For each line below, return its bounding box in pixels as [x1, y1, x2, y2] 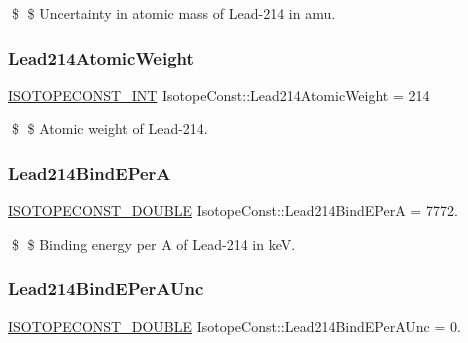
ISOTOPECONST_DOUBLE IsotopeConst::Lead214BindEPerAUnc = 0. [8, 315, 461, 336]
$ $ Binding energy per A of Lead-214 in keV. [11, 233, 296, 254]
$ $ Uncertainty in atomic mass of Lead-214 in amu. [11, 3, 336, 23]
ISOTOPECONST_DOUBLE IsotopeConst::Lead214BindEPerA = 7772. [8, 200, 458, 221]
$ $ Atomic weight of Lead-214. [11, 118, 208, 139]
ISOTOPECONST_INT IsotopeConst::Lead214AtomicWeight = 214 [8, 84, 430, 105]
